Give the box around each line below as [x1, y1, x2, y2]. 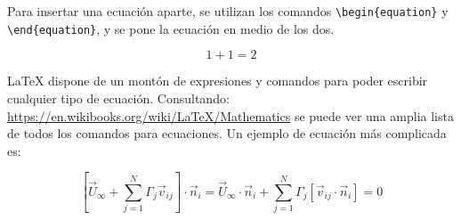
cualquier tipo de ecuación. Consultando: [7, 88, 230, 107]
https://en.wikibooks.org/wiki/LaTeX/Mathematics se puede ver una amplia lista [7, 106, 454, 125]
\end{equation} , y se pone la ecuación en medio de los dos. [7, 19, 335, 37]
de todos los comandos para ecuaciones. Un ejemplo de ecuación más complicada [7, 124, 447, 143]
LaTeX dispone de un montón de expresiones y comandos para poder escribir [7, 71, 428, 90]
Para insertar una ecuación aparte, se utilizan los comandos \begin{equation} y [7, 2, 449, 20]
